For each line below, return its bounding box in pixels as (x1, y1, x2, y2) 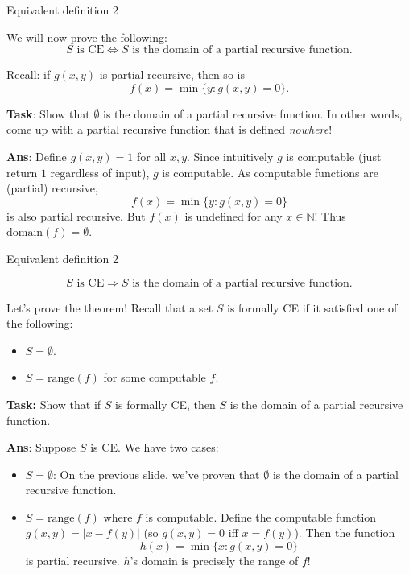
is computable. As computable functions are (162, 163, 378, 180)
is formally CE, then (115, 395, 216, 412)
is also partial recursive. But (6, 207, 146, 224)
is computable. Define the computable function (145, 508, 377, 525)
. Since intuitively (187, 147, 274, 164)
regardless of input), (50, 163, 150, 180)
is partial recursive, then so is (99, 66, 245, 83)
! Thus (314, 207, 346, 224)
